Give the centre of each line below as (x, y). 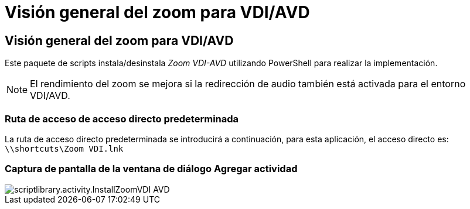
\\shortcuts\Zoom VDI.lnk (64, 148)
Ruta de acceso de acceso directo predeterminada (122, 119)
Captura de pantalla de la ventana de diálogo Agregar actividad (151, 169)
